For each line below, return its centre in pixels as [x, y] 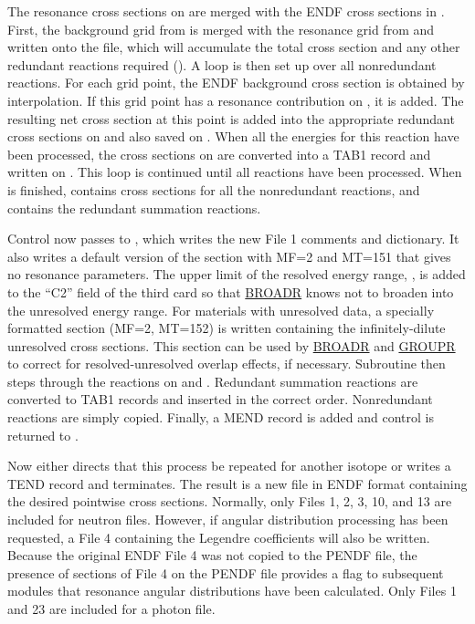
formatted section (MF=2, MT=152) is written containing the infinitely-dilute [227, 328]
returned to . [43, 435]
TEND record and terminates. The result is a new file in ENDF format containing [237, 483]
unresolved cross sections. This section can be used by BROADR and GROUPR [232, 345]
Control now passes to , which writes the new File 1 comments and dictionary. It [233, 239]
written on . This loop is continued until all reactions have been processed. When [235, 172]
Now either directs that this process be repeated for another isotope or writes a [229, 466]
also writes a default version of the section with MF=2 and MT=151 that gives [229, 256]
